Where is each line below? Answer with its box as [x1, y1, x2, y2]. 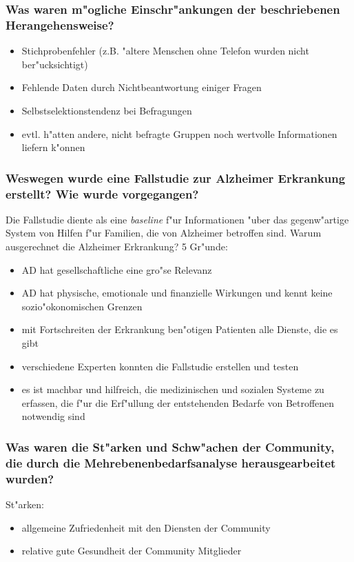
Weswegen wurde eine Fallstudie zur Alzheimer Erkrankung [6, 169, 346, 186]
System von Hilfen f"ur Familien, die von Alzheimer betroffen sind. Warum [6, 225, 322, 240]
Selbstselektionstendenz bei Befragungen [21, 103, 192, 117]
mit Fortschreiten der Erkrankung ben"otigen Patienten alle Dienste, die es [21, 322, 338, 337]
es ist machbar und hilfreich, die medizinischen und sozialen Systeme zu [21, 382, 324, 397]
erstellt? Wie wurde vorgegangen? [6, 185, 199, 202]
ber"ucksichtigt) [21, 57, 88, 71]
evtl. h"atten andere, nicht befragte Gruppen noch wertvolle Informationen [21, 126, 337, 141]
